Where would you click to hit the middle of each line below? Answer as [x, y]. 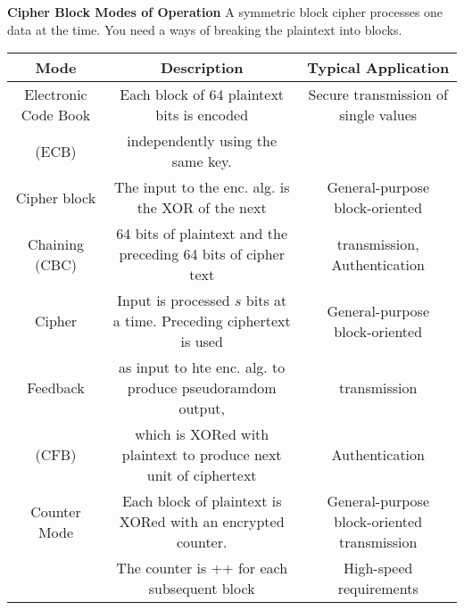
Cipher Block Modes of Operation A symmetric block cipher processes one [225, 12]
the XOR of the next [202, 208]
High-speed [378, 568]
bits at [266, 301]
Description [202, 68]
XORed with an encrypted [202, 522]
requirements [378, 589]
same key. [202, 161]
